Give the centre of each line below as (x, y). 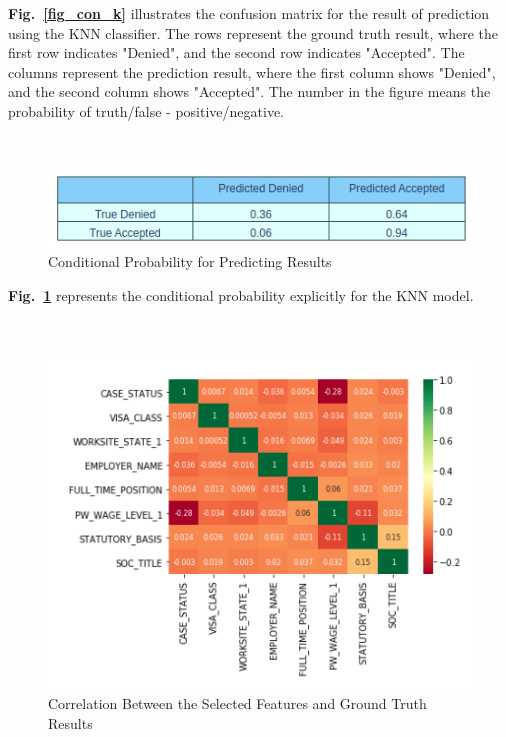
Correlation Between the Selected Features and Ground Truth (237, 702)
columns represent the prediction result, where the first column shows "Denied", (252, 71)
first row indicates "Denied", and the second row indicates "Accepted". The (236, 52)
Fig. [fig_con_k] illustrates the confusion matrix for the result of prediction (249, 13)
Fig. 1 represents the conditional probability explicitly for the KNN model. (241, 295)
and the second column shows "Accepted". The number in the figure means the (249, 91)
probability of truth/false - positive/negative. (146, 110)
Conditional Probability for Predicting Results (190, 261)
